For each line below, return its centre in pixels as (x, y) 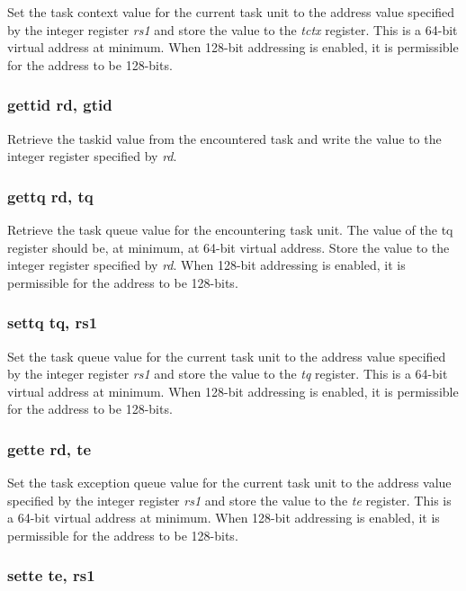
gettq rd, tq (50, 196)
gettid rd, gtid (60, 105)
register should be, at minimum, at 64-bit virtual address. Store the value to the (229, 247)
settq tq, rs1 (53, 322)
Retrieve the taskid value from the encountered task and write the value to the (224, 138)
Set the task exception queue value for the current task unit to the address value (229, 483)
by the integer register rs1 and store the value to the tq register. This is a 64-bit (228, 374)
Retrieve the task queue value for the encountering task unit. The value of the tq (230, 229)
